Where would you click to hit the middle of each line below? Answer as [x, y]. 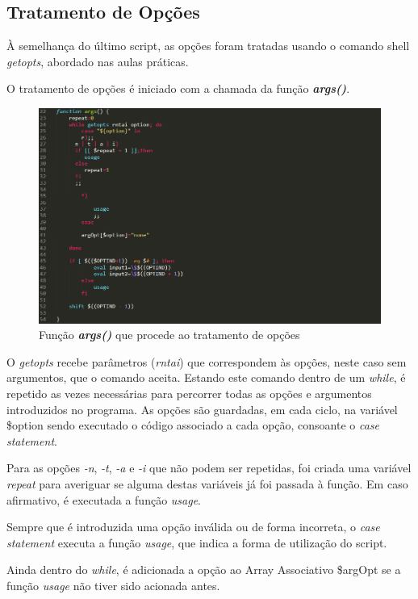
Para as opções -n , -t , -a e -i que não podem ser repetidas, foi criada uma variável [209, 468]
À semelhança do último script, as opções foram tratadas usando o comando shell [208, 46]
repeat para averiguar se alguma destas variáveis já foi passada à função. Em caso [207, 484]
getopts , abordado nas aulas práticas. [98, 61]
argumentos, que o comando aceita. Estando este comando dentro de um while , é [206, 377]
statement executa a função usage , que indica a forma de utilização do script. [197, 542]
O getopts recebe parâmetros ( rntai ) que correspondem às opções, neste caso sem [207, 361]
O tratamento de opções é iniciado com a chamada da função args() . [178, 88]
